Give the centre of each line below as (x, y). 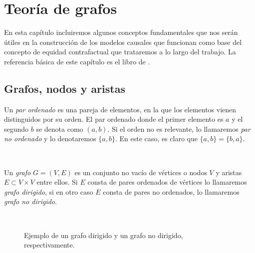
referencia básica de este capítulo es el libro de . (77, 61)
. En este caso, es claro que (156, 138)
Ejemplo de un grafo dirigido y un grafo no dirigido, (104, 235)
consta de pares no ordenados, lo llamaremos (171, 191)
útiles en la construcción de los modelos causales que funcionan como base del (123, 42)
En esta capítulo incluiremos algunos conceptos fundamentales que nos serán (121, 32)
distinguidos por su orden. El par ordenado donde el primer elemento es (114, 119)
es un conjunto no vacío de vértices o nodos (141, 172)
